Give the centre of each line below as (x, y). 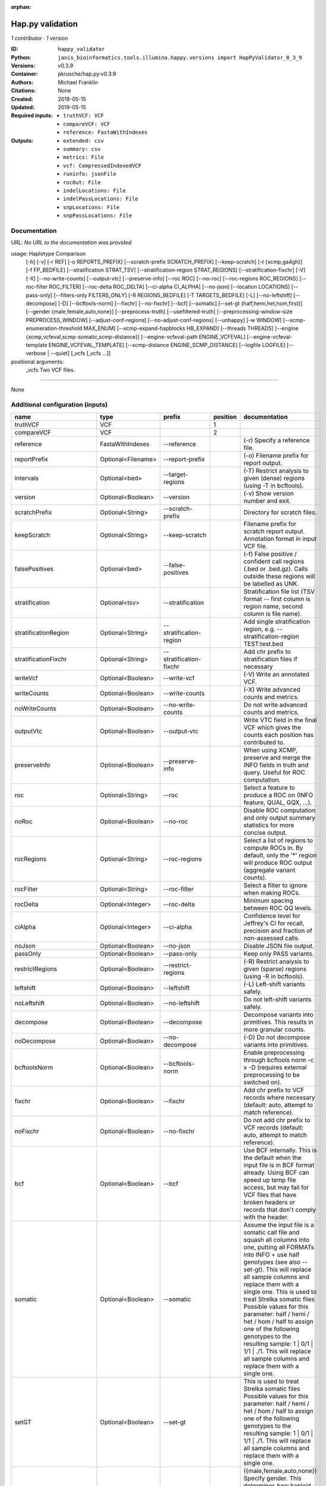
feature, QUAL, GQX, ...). (278, 802)
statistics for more (269, 825)
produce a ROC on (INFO (278, 795)
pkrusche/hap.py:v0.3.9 (87, 74)
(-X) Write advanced (272, 690)
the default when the (273, 1157)
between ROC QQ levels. (278, 908)
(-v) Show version (269, 493)
